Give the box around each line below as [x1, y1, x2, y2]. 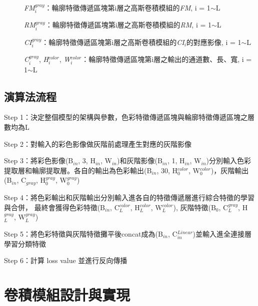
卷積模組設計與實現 [4, 285, 130, 305]
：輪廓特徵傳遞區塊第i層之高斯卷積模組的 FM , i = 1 [44, 2, 210, 12]
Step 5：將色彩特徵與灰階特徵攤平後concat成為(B [4, 228, 163, 239]
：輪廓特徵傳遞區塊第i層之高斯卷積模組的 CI [41, 36, 184, 47]
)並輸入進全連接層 [192, 228, 252, 239]
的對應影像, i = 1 [186, 36, 241, 47]
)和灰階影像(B [117, 155, 162, 166]
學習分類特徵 [4, 238, 46, 249]
